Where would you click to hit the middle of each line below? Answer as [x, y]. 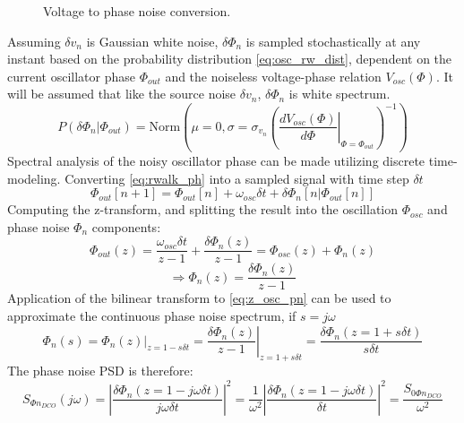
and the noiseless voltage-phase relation [273, 76]
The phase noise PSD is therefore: [100, 371]
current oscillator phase [71, 76]
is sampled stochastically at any [333, 41]
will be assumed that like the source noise [122, 94]
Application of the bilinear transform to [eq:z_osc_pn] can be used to [199, 298]
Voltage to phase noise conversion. [137, 11]
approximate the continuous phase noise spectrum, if [152, 316]
